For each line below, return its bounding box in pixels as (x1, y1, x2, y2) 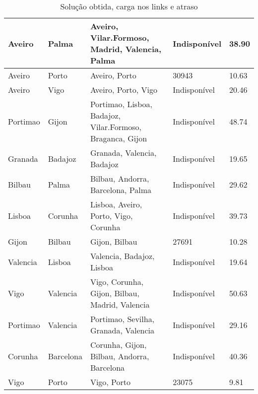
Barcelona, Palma (90, 184, 152, 196)
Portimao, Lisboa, (90, 98, 152, 110)
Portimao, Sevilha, (90, 313, 155, 325)
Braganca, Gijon (90, 132, 147, 144)
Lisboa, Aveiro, (90, 198, 142, 210)
